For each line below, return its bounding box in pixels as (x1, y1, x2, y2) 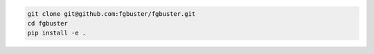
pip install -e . (27, 29, 87, 37)
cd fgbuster (27, 19, 69, 27)
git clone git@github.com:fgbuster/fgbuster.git (27, 10, 196, 17)
